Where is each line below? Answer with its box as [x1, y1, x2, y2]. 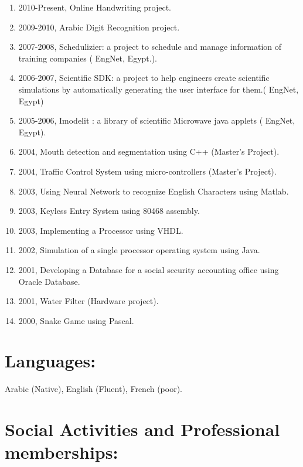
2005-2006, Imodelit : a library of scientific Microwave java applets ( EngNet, [18, 114, 295, 127]
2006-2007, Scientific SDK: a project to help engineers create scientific [18, 71, 270, 84]
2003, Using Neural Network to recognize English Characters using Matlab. [18, 185, 289, 197]
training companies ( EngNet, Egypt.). [18, 52, 158, 64]
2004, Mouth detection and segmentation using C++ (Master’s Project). [18, 145, 280, 158]
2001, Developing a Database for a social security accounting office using [18, 263, 279, 275]
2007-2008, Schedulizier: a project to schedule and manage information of [18, 40, 282, 53]
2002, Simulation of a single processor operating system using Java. [18, 244, 260, 256]
